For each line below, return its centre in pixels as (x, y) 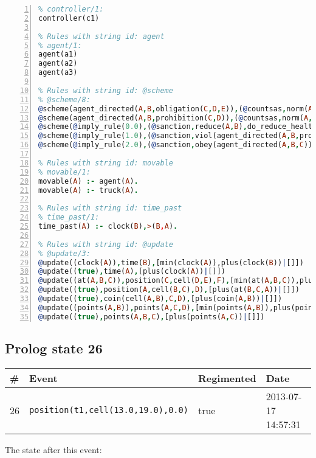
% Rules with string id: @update (106, 244)
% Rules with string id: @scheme (106, 90)
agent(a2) (58, 64)
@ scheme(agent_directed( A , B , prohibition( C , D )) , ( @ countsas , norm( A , (176, 118)
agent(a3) (58, 73)
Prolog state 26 (54, 348)
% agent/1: (60, 45)
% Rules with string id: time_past (110, 208)
